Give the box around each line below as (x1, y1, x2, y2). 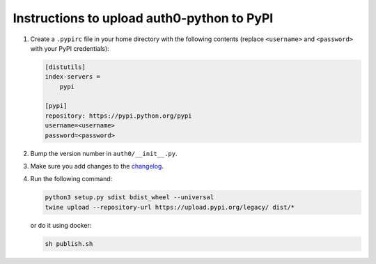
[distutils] (45, 63, 86, 71)
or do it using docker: (30, 221, 92, 229)
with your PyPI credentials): (30, 44, 109, 52)
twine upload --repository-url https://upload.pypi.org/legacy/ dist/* (45, 203, 295, 211)
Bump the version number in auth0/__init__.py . (30, 149, 178, 157)
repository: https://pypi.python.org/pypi (45, 111, 192, 120)
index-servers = (45, 73, 101, 81)
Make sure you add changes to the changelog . (30, 162, 164, 171)
